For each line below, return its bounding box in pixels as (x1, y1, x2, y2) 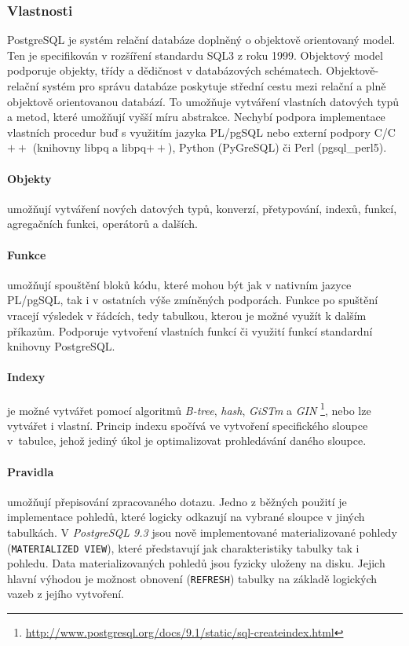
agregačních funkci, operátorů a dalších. (7, 215, 198, 232)
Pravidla (7, 463, 54, 479)
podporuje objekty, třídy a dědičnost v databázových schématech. (7, 62, 323, 79)
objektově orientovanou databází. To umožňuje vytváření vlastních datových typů (7, 93, 400, 109)
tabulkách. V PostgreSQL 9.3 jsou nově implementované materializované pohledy (7, 523, 397, 540)
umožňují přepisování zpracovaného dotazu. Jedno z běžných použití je (7, 493, 347, 509)
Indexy (7, 369, 46, 385)
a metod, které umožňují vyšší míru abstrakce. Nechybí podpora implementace (7, 108, 385, 125)
